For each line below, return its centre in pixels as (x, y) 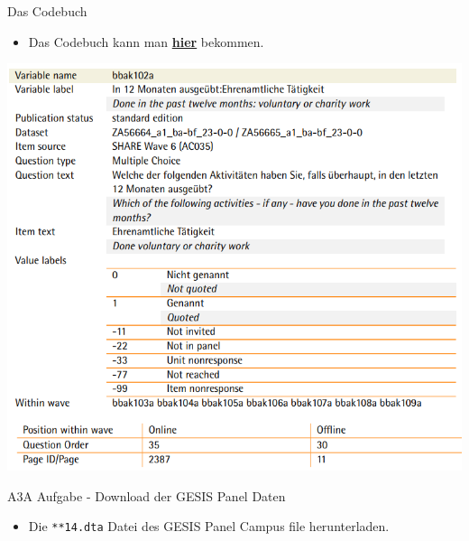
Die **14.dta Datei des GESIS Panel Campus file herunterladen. (209, 526)
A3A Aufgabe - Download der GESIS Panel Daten (147, 495)
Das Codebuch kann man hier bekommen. (146, 41)
